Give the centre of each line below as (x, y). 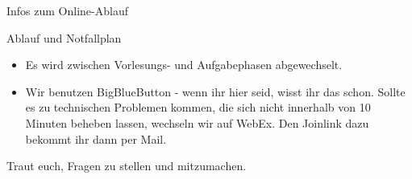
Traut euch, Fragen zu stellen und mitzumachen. (127, 166)
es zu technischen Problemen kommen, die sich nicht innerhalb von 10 (198, 107)
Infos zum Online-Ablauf (67, 10)
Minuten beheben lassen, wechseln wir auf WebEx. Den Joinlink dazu (197, 122)
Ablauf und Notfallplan (64, 37)
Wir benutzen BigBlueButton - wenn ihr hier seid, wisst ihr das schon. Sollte (215, 91)
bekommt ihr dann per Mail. (96, 138)
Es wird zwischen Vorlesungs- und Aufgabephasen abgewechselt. (184, 65)
